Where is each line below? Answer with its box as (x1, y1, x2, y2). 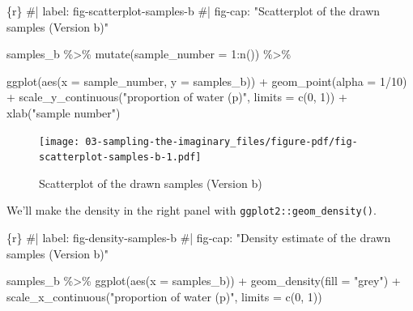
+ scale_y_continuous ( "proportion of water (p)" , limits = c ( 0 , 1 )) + (6, 88, 347, 105)
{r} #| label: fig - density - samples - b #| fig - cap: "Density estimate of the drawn (6, 229, 391, 246)
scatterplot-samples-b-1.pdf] (39, 151, 202, 164)
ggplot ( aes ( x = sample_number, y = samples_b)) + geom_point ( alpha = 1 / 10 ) (6, 72, 407, 89)
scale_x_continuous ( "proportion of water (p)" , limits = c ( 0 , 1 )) (6, 288, 322, 305)
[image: (39, 135, 80, 147)
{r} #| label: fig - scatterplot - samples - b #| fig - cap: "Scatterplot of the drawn (6, 2, 381, 19)
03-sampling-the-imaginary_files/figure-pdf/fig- (85, 135, 358, 147)
